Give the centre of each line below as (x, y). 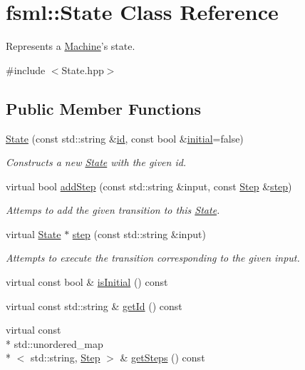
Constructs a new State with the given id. (96, 162)
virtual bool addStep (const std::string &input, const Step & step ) (149, 186)
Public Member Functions (103, 108)
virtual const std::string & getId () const (94, 305)
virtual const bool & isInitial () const (87, 282)
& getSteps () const (162, 358)
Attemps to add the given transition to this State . (113, 210)
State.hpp (83, 70)
